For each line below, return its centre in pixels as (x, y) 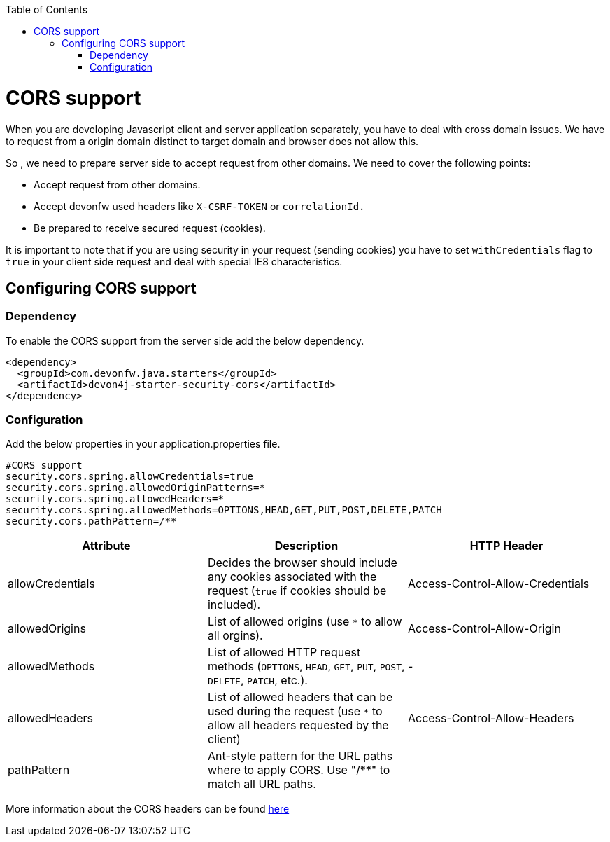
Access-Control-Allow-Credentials (498, 584)
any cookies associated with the (292, 577)
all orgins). (235, 636)
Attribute (106, 546)
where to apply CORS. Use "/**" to (299, 770)
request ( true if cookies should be (297, 591)
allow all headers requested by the (298, 725)
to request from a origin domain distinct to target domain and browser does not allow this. (212, 141)
